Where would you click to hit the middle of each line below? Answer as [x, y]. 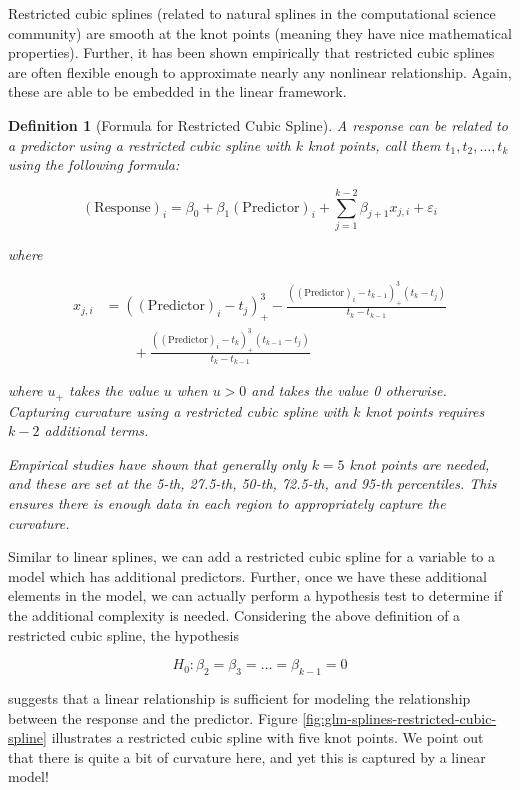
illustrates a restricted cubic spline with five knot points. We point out [267, 737]
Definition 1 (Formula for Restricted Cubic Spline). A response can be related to [258, 124]
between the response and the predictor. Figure [153, 717]
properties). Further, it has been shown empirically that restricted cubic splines [251, 52]
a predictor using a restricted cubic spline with [149, 144]
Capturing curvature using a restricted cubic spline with [178, 410]
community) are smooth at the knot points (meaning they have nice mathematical [260, 32]
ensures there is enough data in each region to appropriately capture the [227, 503]
